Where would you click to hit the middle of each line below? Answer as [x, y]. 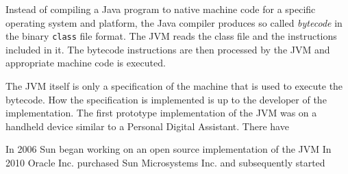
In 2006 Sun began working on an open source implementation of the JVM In [169, 149]
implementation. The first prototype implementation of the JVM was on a [161, 113]
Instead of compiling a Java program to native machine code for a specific [161, 9]
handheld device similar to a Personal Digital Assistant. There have [147, 126]
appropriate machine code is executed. [86, 63]
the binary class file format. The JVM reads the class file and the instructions [171, 36]
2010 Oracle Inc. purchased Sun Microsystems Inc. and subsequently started [165, 162]
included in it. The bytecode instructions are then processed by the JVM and [168, 49]
